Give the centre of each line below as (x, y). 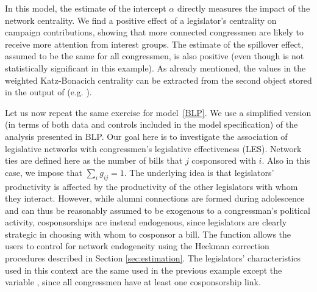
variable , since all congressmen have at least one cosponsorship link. (133, 282)
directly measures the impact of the (244, 8)
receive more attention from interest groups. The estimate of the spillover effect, (154, 44)
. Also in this (286, 160)
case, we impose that (44, 172)
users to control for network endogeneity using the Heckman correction (137, 246)
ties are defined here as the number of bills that (94, 160)
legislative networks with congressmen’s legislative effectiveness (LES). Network (153, 148)
